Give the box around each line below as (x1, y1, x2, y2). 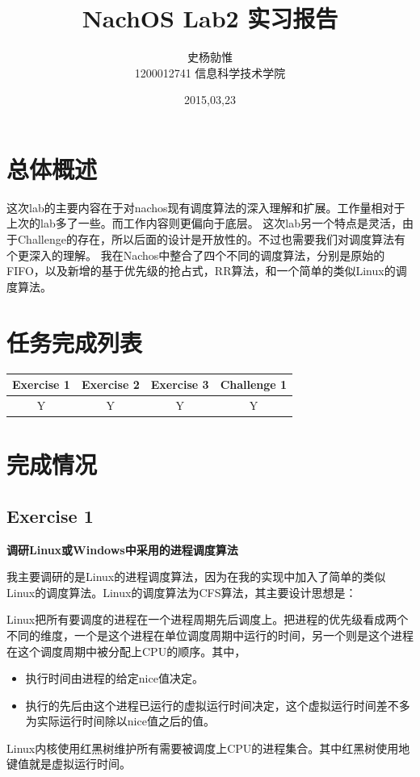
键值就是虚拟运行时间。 (6, 755, 131, 772)
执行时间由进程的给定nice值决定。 (25, 670, 204, 687)
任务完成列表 (6, 325, 143, 358)
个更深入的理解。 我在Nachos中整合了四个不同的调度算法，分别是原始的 (6, 246, 385, 263)
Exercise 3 (150, 376, 209, 393)
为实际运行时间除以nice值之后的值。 (25, 712, 215, 729)
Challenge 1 (220, 376, 288, 393)
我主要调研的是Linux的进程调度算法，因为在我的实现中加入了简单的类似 (6, 568, 386, 585)
